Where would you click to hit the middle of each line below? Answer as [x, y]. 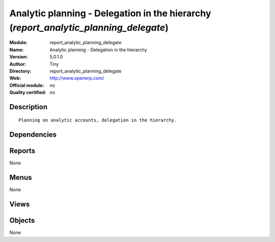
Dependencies [33, 135]
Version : [19, 57]
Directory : [20, 71]
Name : [17, 50]
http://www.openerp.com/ [77, 78]
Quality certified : [28, 93]
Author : [18, 64]
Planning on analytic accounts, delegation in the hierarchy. [98, 120]
